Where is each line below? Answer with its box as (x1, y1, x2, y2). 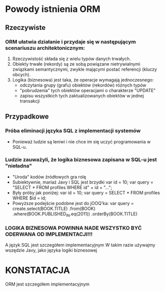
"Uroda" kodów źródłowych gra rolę (12, 174, 86, 180)
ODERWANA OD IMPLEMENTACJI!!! (5, 230, 93, 237)
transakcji (19, 98, 40, 104)
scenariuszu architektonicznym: (5, 44, 85, 51)
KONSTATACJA (5, 265, 71, 276)
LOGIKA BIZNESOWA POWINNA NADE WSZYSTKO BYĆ (5, 224, 142, 231)
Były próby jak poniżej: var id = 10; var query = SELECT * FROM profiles (12, 190, 160, 195)
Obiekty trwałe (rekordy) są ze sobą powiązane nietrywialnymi (12, 61, 141, 67)
